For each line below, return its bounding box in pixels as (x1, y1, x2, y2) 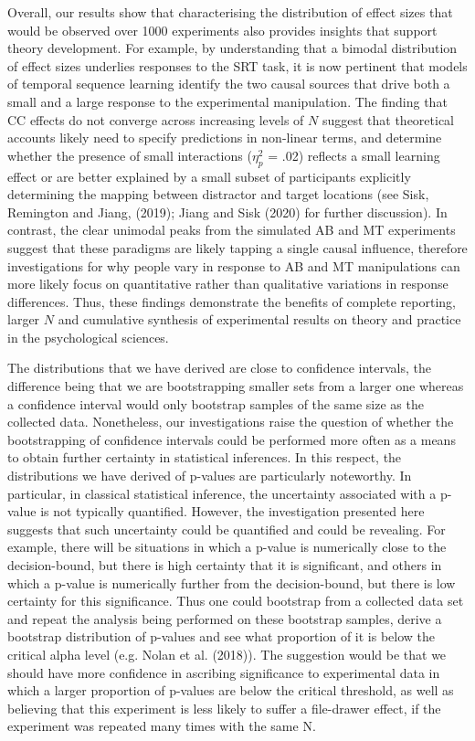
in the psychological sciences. (7, 327, 169, 346)
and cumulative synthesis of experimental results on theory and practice (58, 310, 461, 329)
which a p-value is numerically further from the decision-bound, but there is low (7, 573, 456, 592)
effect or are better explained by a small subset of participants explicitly (7, 166, 411, 185)
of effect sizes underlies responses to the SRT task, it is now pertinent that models (7, 56, 468, 75)
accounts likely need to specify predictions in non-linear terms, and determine (7, 128, 442, 147)
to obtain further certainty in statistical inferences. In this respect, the (7, 448, 402, 467)
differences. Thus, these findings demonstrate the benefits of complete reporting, (7, 291, 456, 311)
